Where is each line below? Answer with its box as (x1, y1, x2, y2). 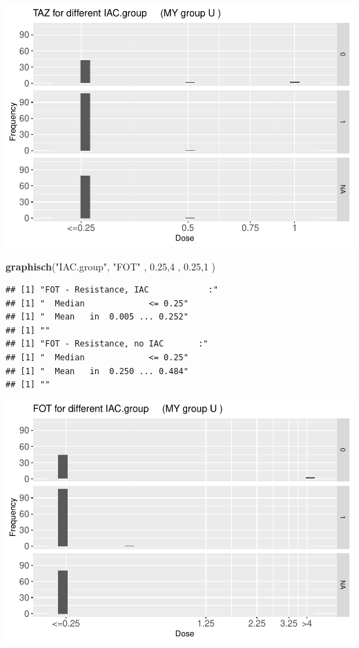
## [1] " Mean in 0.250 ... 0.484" (6, 366, 188, 376)
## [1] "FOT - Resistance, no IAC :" (6, 339, 208, 349)
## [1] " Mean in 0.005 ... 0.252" (6, 312, 188, 322)
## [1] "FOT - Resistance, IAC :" (6, 285, 218, 295)
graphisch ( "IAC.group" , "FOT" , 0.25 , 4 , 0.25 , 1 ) (6, 259, 216, 273)
